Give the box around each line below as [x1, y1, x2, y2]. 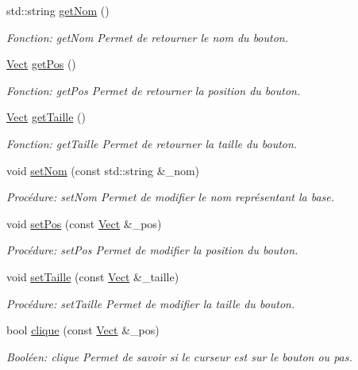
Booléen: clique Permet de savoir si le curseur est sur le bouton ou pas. [6, 348, 352, 364]
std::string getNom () [6, 2, 110, 18]
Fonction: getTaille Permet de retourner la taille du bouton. [6, 135, 298, 151]
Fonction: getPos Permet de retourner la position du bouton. [6, 82, 301, 98]
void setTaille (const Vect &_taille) [6, 268, 179, 284]
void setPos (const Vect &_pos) [6, 215, 162, 231]
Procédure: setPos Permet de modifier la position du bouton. [6, 242, 298, 258]
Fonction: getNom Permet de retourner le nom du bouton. [6, 29, 289, 45]
